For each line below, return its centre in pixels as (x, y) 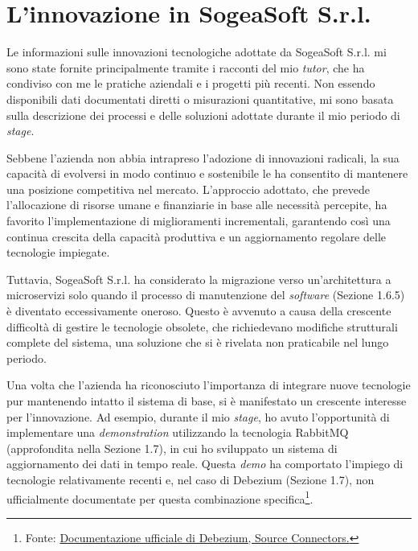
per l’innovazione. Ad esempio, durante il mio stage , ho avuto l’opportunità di (198, 416)
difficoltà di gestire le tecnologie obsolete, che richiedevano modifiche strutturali (202, 326)
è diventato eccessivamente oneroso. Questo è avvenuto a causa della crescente (199, 311)
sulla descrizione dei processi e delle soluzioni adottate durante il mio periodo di (203, 115)
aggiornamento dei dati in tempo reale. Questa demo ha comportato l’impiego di (205, 464)
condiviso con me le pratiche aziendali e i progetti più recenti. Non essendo (191, 83)
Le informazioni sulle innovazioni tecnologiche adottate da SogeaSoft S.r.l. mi (197, 52)
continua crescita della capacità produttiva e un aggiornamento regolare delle (196, 236)
